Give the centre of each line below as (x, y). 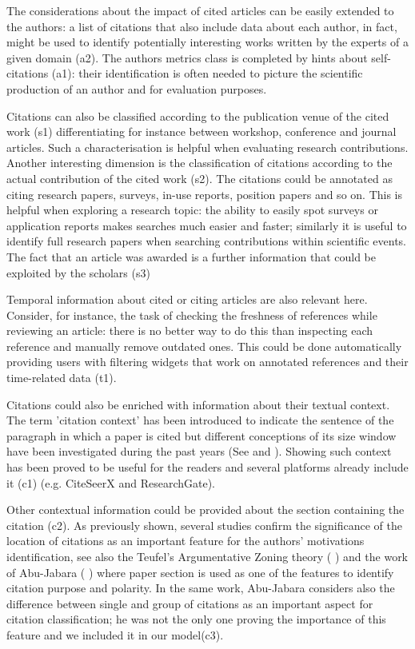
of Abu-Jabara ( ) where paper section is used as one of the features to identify (200, 572)
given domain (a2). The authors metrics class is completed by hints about (187, 57)
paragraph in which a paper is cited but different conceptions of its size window (202, 435)
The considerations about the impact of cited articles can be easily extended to (200, 10)
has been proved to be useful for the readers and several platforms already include (207, 467)
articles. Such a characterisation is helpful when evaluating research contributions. (207, 147)
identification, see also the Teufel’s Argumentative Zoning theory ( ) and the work (207, 556)
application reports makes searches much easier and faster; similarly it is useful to (207, 225)
